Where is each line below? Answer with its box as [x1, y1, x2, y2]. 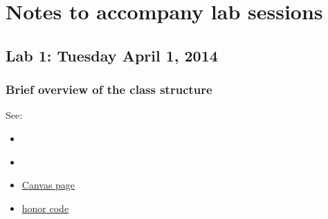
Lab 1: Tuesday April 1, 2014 [6, 44, 218, 66]
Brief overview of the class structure [6, 81, 212, 98]
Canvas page [21, 178, 75, 192]
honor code [21, 200, 69, 215]
